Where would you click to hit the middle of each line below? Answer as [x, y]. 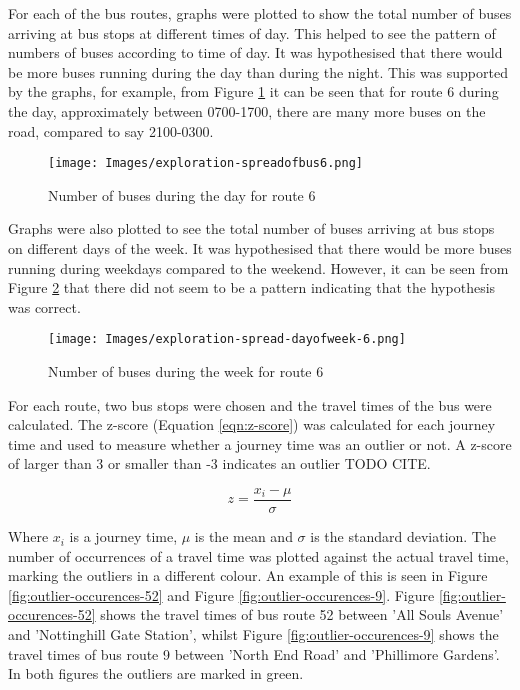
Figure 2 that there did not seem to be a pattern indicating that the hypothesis [252, 287]
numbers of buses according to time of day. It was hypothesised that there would [255, 52]
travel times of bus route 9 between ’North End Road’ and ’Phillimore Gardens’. [254, 653]
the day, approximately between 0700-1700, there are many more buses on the [247, 110]
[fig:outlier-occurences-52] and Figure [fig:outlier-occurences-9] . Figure [221, 594]
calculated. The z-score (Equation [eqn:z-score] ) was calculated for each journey [252, 424]
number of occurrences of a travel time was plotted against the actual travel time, [258, 555]
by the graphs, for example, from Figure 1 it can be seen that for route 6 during [253, 91]
